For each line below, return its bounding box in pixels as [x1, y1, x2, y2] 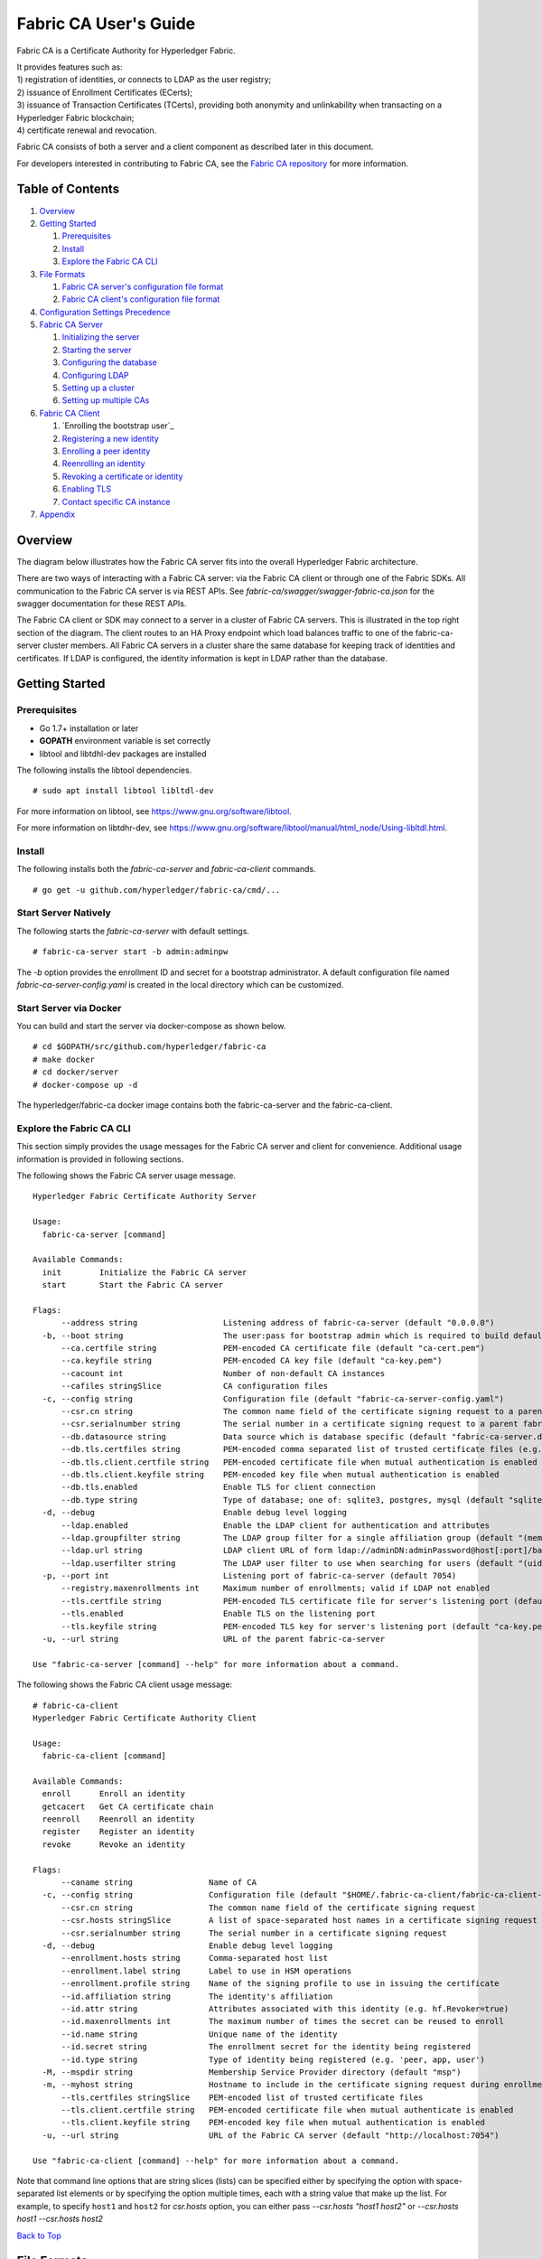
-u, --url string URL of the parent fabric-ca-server [42, 1634, 386, 1645]
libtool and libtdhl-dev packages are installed [39, 748, 207, 759]
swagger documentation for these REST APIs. [16, 598, 187, 609]
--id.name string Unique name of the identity [61, 2029, 338, 2039]
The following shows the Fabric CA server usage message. [16, 1170, 237, 1181]
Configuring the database [61, 357, 157, 368]
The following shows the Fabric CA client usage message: [16, 1679, 233, 1690]
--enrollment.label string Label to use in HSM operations [61, 1965, 352, 1976]
